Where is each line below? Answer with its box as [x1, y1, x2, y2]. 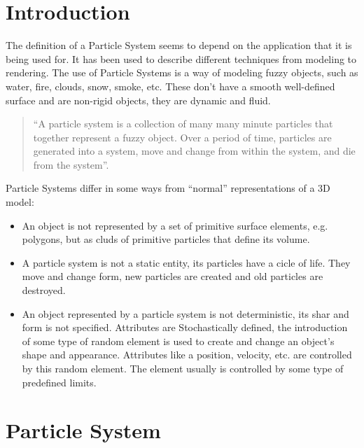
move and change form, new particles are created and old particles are [22, 269, 323, 283]
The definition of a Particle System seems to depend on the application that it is [6, 38, 352, 52]
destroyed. [22, 283, 66, 297]
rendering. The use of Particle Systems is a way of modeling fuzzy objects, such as [6, 65, 358, 80]
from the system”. [33, 157, 109, 171]
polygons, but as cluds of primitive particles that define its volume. [22, 232, 310, 246]
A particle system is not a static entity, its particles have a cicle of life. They [22, 255, 351, 269]
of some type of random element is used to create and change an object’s [22, 333, 335, 348]
